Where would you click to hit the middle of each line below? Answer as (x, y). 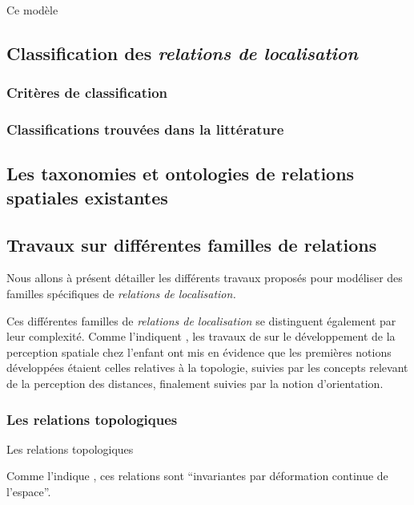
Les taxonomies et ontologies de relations (181, 174)
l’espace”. (29, 491)
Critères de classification (87, 93)
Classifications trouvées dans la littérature (145, 129)
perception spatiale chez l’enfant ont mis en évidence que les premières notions (199, 351)
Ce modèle (32, 10)
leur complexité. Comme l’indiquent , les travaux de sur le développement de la (201, 336)
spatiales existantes (87, 197)
